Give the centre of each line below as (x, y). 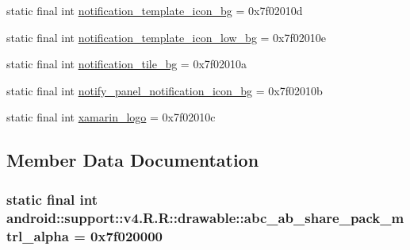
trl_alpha (38, 235)
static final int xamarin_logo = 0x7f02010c (111, 117)
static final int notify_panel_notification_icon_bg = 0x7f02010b (165, 90)
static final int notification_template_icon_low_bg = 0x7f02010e (167, 37)
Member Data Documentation (133, 160)
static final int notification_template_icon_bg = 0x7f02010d (155, 10)
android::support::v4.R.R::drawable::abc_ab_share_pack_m (205, 217)
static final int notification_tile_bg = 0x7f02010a (127, 64)
